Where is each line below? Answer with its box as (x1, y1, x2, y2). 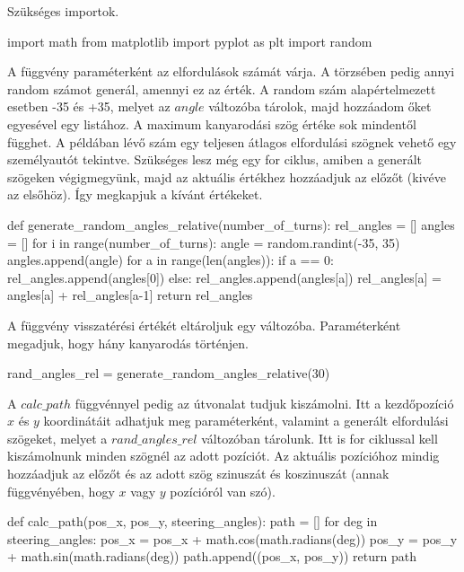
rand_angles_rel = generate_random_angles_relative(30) (7, 364, 330, 383)
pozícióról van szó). (170, 481, 276, 500)
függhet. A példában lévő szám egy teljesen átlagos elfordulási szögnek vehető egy (7, 132, 457, 151)
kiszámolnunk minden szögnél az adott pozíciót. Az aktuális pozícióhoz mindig (7, 446, 440, 465)
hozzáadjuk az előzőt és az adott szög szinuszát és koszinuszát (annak (7, 464, 390, 483)
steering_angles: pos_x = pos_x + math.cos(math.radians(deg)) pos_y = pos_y (7, 529, 458, 548)
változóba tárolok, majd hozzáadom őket (208, 97, 432, 116)
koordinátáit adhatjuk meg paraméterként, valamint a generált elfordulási (43, 411, 449, 430)
